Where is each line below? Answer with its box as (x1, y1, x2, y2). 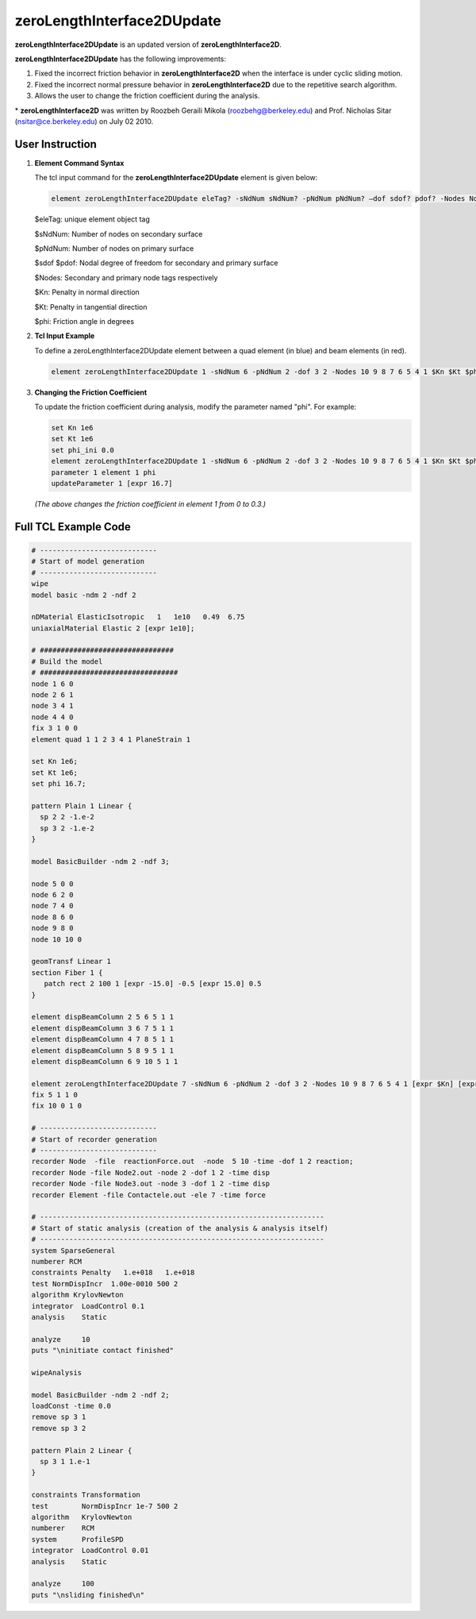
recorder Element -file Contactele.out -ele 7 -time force (31, 1190, 266, 1199)
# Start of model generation (31, 557, 145, 566)
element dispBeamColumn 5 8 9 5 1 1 (31, 1046, 175, 1055)
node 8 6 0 (31, 912, 74, 921)
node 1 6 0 (31, 679, 74, 688)
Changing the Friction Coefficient (34, 387, 148, 397)
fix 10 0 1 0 (31, 1101, 83, 1111)
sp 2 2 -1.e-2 (40, 812, 95, 822)
